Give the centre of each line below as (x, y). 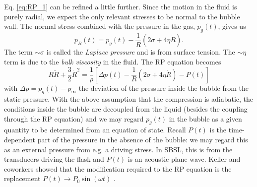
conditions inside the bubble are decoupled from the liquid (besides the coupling (126, 109)
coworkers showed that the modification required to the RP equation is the (118, 168)
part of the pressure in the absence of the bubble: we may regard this (143, 140)
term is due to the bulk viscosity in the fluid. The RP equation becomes (113, 62)
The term (18, 52)
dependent (20, 140)
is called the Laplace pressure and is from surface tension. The (141, 52)
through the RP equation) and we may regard (74, 118)
